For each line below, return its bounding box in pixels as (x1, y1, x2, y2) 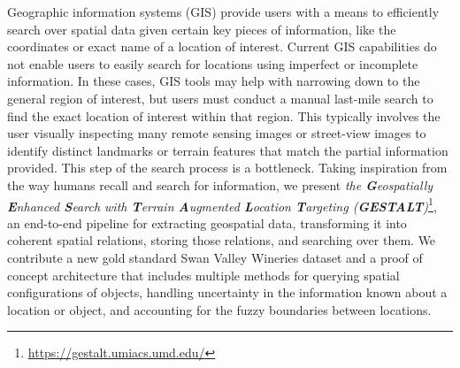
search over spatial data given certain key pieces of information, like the (7, 19, 396, 38)
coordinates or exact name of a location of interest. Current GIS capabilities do (7, 37, 437, 56)
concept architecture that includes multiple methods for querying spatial (7, 265, 400, 284)
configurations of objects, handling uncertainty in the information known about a (7, 283, 448, 302)
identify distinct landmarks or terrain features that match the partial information (7, 141, 448, 159)
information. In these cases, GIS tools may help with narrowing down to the (7, 72, 420, 90)
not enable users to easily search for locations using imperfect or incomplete (7, 54, 418, 73)
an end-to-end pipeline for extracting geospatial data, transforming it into (7, 213, 407, 232)
